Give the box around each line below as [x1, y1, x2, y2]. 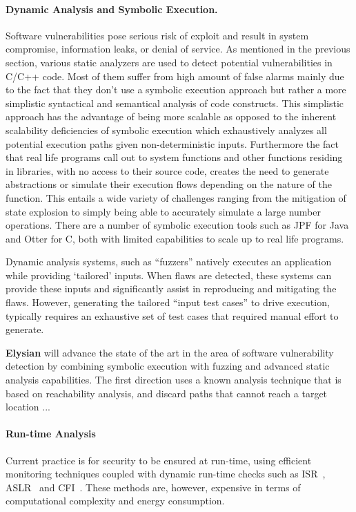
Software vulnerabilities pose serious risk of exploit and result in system [6, 28, 309, 42]
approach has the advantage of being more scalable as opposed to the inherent [6, 109, 337, 124]
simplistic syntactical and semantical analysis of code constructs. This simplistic [6, 95, 344, 110]
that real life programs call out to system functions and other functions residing [6, 150, 343, 164]
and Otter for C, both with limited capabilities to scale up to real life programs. [6, 231, 344, 245]
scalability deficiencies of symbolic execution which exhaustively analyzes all [6, 122, 327, 137]
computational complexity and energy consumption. [6, 493, 225, 508]
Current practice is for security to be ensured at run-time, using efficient [6, 453, 312, 467]
